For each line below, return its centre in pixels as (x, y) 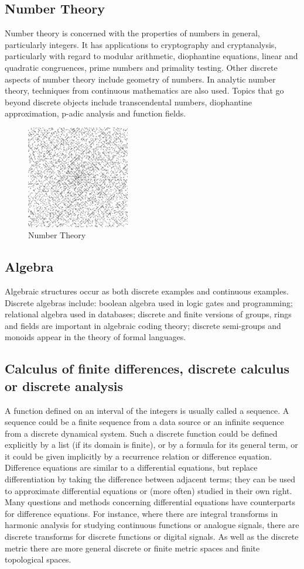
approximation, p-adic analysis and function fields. (95, 113)
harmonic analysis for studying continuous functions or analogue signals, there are (152, 525)
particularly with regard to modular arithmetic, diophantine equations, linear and (151, 56)
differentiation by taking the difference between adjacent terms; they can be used (150, 479)
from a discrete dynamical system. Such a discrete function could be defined (141, 433)
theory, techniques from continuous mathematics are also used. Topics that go (144, 90)
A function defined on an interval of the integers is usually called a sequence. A (147, 410)
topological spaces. (38, 559)
